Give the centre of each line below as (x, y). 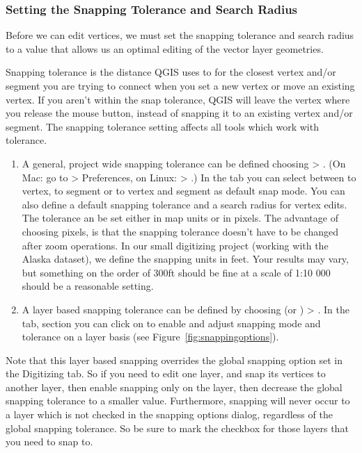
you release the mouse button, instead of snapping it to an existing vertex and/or (179, 113)
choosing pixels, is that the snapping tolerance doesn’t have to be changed (180, 231)
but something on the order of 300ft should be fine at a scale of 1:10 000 (176, 272)
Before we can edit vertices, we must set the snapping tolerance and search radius (180, 35)
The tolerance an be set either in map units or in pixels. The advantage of (180, 218)
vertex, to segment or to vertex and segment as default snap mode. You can (183, 191)
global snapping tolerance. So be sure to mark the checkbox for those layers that (177, 428)
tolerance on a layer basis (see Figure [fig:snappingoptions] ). (150, 337)
